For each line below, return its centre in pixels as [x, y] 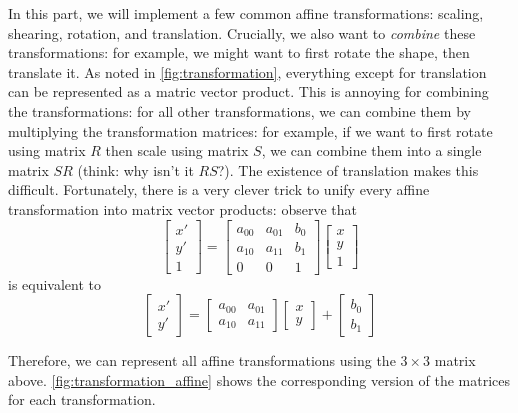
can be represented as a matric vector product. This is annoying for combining [248, 91]
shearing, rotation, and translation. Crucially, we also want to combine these [242, 32]
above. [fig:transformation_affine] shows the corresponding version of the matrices [259, 379]
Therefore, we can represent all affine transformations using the [202, 360]
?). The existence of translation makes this [348, 169]
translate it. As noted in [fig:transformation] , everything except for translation [247, 71]
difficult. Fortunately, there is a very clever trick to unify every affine [219, 189]
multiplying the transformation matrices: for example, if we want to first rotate [250, 130]
